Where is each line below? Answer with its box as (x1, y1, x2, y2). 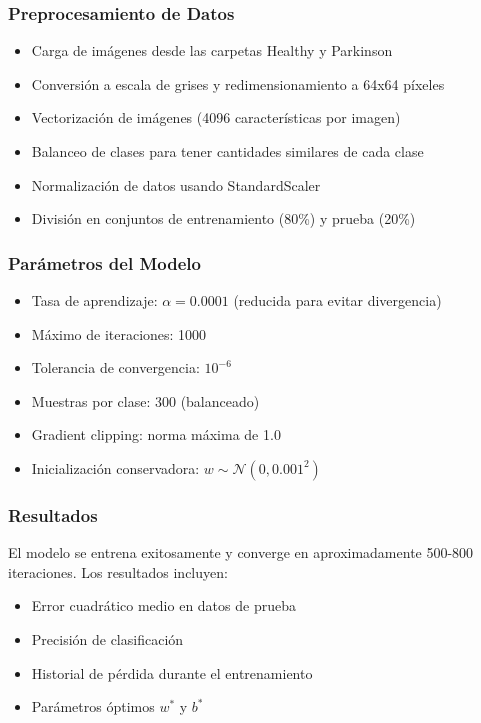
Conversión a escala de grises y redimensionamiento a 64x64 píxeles (31, 73, 445, 94)
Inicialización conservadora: (31, 457, 200, 478)
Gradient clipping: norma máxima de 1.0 (31, 424, 281, 445)
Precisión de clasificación (31, 628, 184, 649)
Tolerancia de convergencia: (31, 357, 200, 378)
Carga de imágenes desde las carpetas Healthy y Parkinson (31, 40, 393, 61)
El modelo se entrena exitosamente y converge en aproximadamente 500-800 (8, 542, 474, 563)
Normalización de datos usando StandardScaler (31, 174, 321, 195)
